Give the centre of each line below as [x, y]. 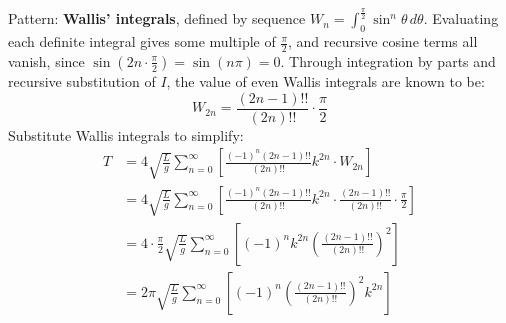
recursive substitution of [82, 80]
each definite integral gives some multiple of [142, 41]
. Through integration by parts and [388, 60]
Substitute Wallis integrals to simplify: [126, 134]
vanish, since [46, 60]
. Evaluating [461, 18]
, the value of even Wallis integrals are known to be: [325, 80]
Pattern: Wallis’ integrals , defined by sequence [157, 18]
